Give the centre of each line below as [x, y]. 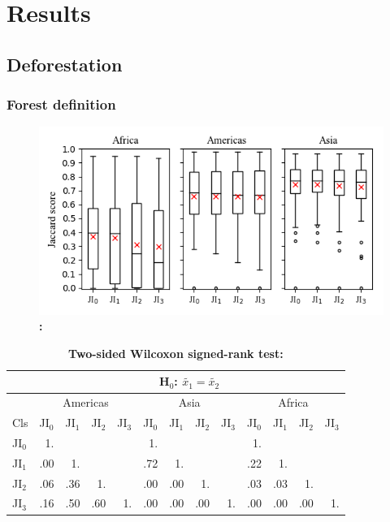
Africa [293, 402]
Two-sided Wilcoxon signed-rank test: [176, 353]
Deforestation [65, 64]
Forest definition [61, 104]
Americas [86, 402]
